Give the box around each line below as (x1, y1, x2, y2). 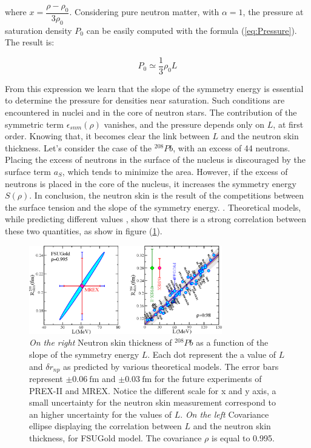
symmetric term (5, 117, 64, 130)
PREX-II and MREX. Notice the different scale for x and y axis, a (29, 384, 276, 397)
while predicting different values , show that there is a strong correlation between (5, 212, 307, 225)
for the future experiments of (154, 372, 262, 385)
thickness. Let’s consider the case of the (5, 141, 152, 154)
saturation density (5, 24, 72, 36)
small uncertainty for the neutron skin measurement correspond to (29, 396, 276, 409)
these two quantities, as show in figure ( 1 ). (5, 225, 162, 237)
